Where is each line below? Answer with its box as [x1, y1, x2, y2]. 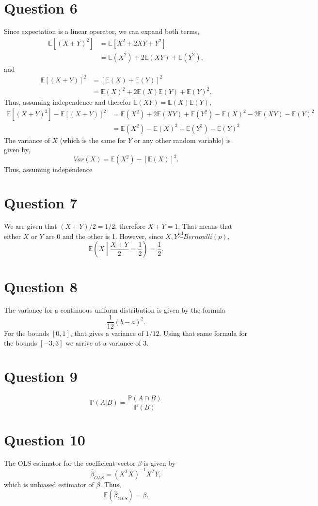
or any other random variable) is [134, 135, 231, 145]
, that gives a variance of [70, 328, 143, 338]
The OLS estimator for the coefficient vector [4, 458, 136, 468]
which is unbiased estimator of [4, 479, 94, 489]
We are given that [4, 221, 57, 231]
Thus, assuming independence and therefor [4, 97, 131, 107]
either [4, 231, 21, 241]
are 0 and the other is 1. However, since [45, 231, 163, 241]
